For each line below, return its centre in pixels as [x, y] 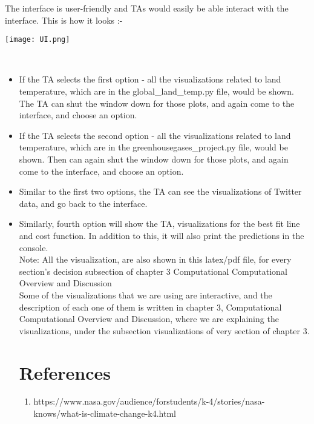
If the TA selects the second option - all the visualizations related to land [155, 135]
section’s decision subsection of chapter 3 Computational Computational [153, 271]
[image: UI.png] [38, 40]
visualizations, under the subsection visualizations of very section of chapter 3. [164, 330]
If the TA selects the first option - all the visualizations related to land [150, 79]
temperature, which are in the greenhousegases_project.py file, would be [153, 147]
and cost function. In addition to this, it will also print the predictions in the [162, 235]
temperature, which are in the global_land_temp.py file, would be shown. [156, 91]
